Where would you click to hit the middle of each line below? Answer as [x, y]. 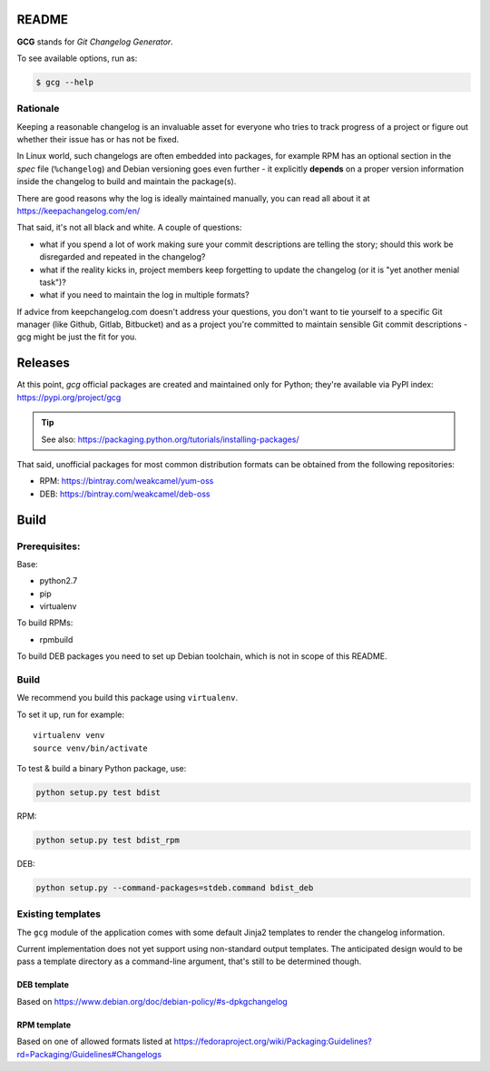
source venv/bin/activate [91, 748]
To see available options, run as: [77, 58]
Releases [43, 363]
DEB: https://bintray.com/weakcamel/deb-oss [125, 494]
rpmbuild [56, 639]
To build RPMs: [45, 623]
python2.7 [59, 581]
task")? [53, 282]
